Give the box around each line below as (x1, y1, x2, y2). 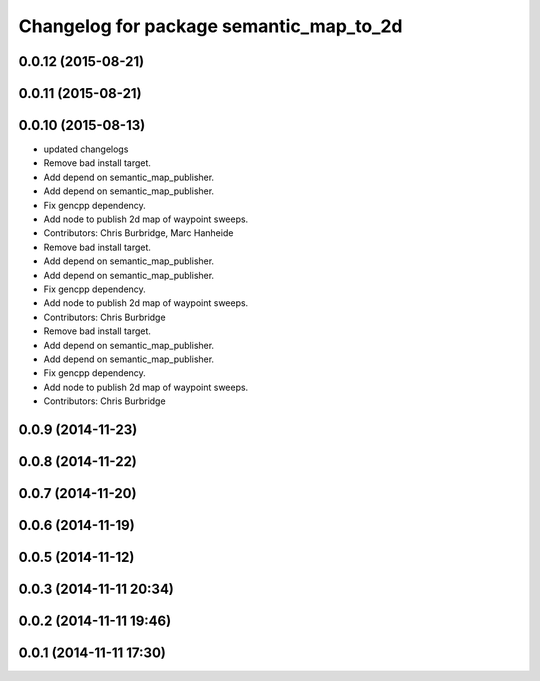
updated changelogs (43, 143, 129, 155)
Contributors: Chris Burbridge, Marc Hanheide (43, 227, 234, 239)
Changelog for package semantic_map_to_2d (18, 15, 403, 37)
